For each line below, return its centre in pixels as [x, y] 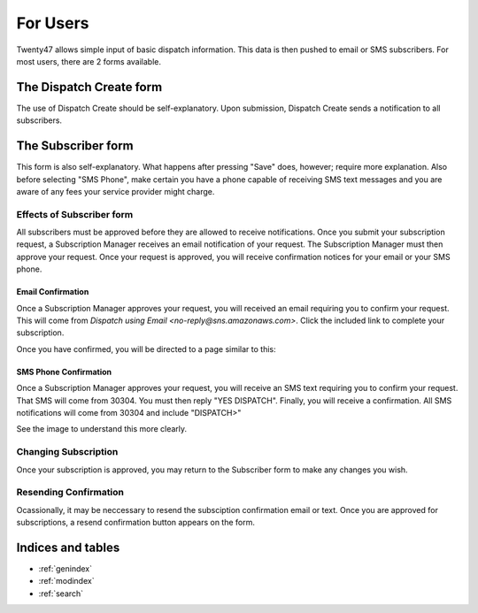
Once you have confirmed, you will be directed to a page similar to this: [146, 349]
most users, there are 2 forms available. [89, 61]
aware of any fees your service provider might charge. [116, 191]
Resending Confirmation [70, 493]
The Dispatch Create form [89, 87]
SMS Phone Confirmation [64, 372]
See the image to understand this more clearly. [102, 429]
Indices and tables [68, 547]
